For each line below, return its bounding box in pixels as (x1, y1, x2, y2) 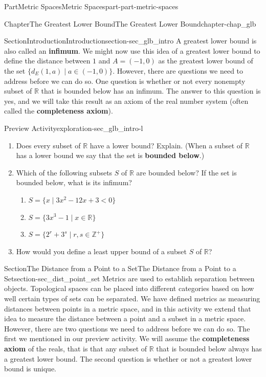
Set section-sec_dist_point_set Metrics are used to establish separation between (4, 273, 255, 283)
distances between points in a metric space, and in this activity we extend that (4, 303, 251, 314)
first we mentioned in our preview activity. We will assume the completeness (4, 333, 250, 344)
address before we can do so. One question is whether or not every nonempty (4, 75, 246, 86)
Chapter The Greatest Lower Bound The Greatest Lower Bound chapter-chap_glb (4, 18, 256, 29)
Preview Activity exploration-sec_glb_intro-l (4, 122, 143, 133)
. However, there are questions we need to (113, 65, 243, 76)
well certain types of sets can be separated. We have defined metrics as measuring (4, 293, 260, 304)
